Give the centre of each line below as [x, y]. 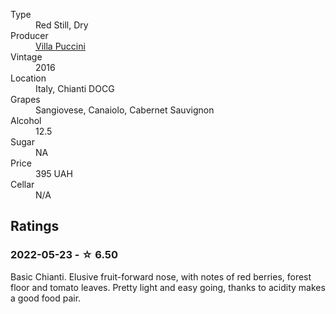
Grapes [25, 99]
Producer [29, 35]
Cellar [22, 184]
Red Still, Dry [62, 25]
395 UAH [54, 173]
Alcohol [26, 120]
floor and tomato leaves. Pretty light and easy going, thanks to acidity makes [168, 287]
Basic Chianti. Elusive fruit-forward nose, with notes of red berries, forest [161, 276]
